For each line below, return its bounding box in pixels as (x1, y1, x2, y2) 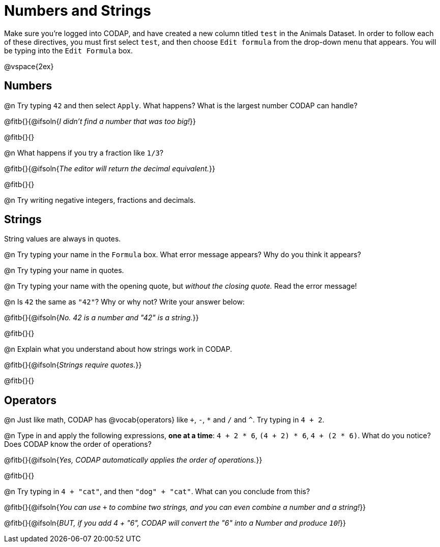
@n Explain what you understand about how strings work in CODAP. (4, 345, 232, 354)
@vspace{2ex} (4, 62, 54, 71)
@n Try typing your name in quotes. (4, 266, 124, 275)
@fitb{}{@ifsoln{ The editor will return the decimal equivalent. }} (4, 164, 215, 173)
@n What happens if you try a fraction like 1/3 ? (4, 148, 164, 157)
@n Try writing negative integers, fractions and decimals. (4, 195, 196, 204)
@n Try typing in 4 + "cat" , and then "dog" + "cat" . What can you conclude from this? (4, 487, 310, 496)
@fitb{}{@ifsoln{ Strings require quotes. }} (4, 360, 142, 370)
